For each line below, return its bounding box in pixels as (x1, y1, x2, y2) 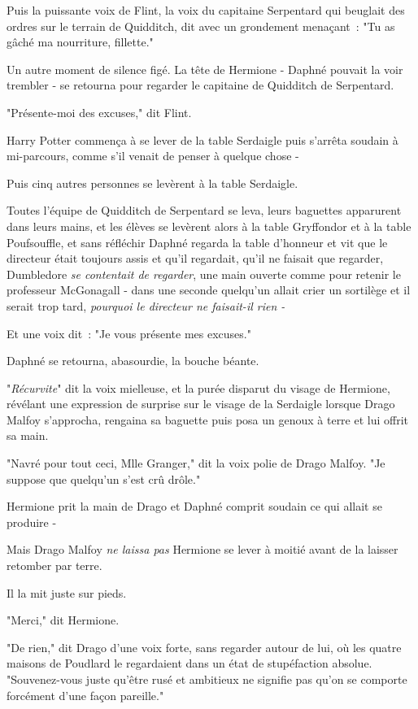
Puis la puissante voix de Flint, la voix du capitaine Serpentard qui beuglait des (7, 2, 405, 18)
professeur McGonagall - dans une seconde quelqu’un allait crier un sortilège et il (7, 281, 411, 298)
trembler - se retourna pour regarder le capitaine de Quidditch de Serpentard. (7, 76, 394, 94)
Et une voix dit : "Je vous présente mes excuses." (7, 324, 251, 341)
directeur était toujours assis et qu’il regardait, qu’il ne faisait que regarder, (7, 250, 384, 267)
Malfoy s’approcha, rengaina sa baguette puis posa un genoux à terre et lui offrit (7, 411, 409, 428)
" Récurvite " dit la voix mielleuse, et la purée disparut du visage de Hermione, (7, 379, 390, 396)
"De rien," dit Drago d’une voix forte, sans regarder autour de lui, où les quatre (7, 638, 402, 655)
